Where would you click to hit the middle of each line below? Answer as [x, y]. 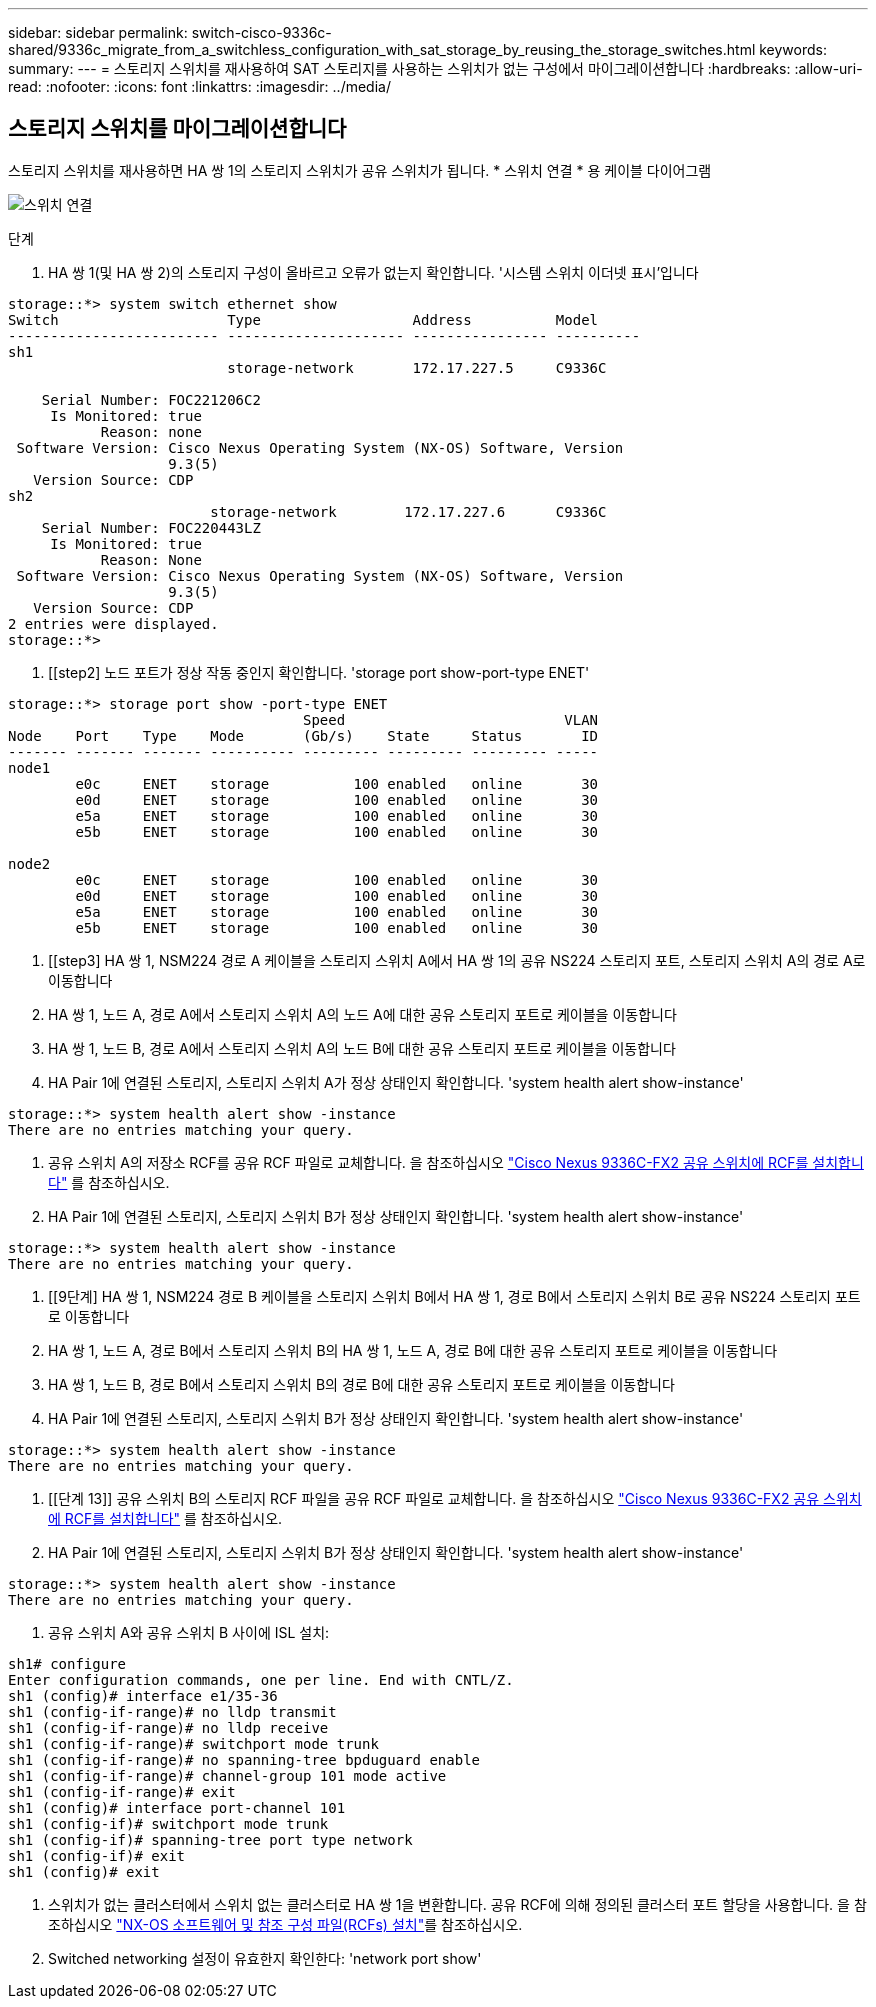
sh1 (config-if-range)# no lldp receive [168, 1727]
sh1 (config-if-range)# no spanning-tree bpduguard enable [244, 1759]
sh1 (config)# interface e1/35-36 [143, 1695]
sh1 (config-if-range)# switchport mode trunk [193, 1743]
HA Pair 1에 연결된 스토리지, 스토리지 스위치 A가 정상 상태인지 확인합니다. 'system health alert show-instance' [396, 1082]
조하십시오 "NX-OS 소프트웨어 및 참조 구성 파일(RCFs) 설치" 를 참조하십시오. [285, 1924]
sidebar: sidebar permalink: [98, 32]
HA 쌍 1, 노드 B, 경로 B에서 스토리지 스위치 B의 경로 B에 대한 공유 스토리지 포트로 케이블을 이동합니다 [361, 1384]
